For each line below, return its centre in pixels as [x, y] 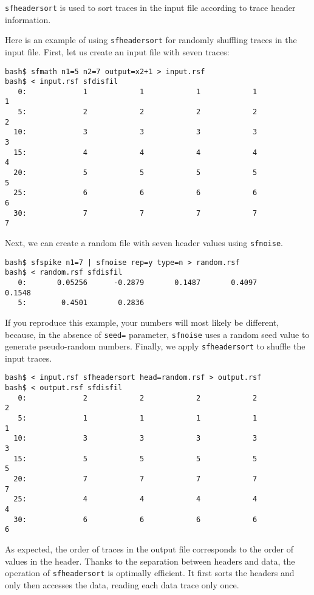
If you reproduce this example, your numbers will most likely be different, [142, 322]
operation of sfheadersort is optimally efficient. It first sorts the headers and [150, 573]
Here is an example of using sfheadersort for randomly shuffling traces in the [151, 40]
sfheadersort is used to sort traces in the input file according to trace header [150, 7]
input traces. [29, 358]
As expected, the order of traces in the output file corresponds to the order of [149, 549]
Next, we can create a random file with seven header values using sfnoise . [144, 242]
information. [28, 19]
